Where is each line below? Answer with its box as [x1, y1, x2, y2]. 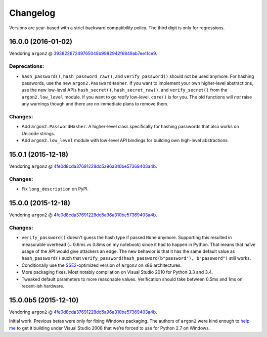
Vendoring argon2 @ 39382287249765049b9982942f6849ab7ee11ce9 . [9, 50, 158, 56]
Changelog [9, 7, 55, 18]
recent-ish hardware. [21, 283, 64, 289]
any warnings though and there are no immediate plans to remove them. [21, 101, 169, 107]
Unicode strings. [21, 130, 55, 136]
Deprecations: [9, 63, 44, 70]
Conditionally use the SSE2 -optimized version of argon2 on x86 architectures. [21, 262, 182, 268]
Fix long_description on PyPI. [21, 186, 89, 192]
